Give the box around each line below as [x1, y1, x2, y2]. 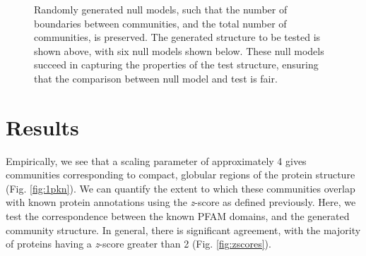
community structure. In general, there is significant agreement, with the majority [6, 222, 361, 237]
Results [6, 112, 79, 141]
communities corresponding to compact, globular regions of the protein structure [6, 167, 355, 182]
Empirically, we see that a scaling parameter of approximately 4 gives [6, 153, 307, 168]
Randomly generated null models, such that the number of [34, 2, 288, 16]
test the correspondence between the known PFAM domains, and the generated [6, 209, 350, 224]
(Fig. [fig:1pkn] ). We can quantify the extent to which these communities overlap [6, 181, 355, 195]
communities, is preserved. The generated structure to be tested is [34, 30, 321, 44]
